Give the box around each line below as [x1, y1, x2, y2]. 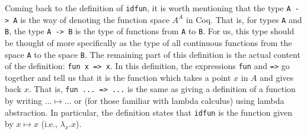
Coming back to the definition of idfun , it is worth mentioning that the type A [5, 2, 291, 14]
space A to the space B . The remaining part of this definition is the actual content [5, 48, 300, 60]
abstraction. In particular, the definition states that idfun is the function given [5, 106, 293, 118]
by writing [5, 94, 43, 107]
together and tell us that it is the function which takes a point [5, 71, 231, 83]
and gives [260, 71, 294, 83]
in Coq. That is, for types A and [186, 13, 302, 25]
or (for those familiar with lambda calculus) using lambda [74, 94, 284, 107]
